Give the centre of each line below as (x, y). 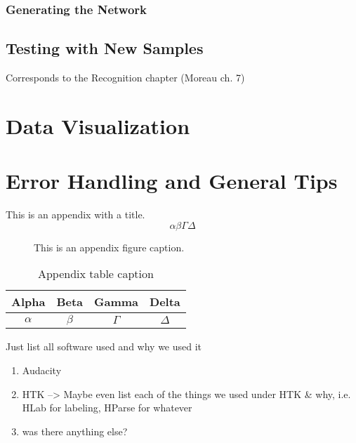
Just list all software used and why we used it (104, 346)
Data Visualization (98, 125)
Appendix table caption (95, 274)
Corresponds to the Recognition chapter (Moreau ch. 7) (125, 78)
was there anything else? (75, 431)
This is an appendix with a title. (75, 214)
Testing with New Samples (105, 48)
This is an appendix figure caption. (109, 247)
